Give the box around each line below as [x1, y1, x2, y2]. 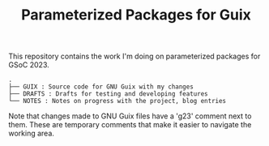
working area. [8, 128, 55, 139]
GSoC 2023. [8, 60, 50, 70]
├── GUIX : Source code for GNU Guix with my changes [8, 83, 194, 91]
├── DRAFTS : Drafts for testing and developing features [8, 90, 208, 98]
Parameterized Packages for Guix [21, 6, 251, 24]
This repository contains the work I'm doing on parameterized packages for [8, 51, 261, 62]
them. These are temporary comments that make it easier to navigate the [8, 120, 252, 130]
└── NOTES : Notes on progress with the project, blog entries [8, 97, 227, 105]
